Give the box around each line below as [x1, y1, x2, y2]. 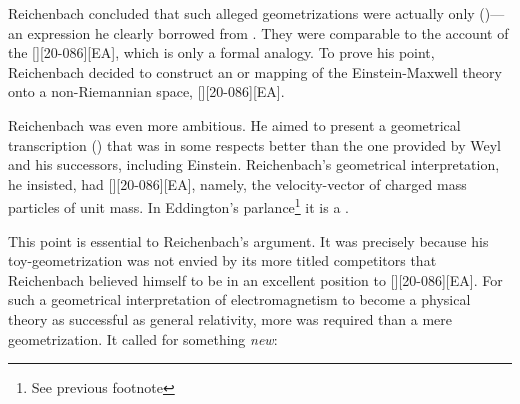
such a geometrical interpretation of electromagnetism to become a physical [8, 289, 471, 310]
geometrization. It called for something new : [8, 328, 278, 349]
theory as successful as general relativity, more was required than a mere [8, 308, 453, 329]
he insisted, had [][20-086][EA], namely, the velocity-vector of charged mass [8, 173, 467, 194]
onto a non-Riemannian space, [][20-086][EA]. [8, 81, 285, 102]
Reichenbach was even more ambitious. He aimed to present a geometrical [8, 114, 461, 135]
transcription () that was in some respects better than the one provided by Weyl [8, 134, 501, 155]
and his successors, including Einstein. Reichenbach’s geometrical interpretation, [8, 154, 500, 175]
